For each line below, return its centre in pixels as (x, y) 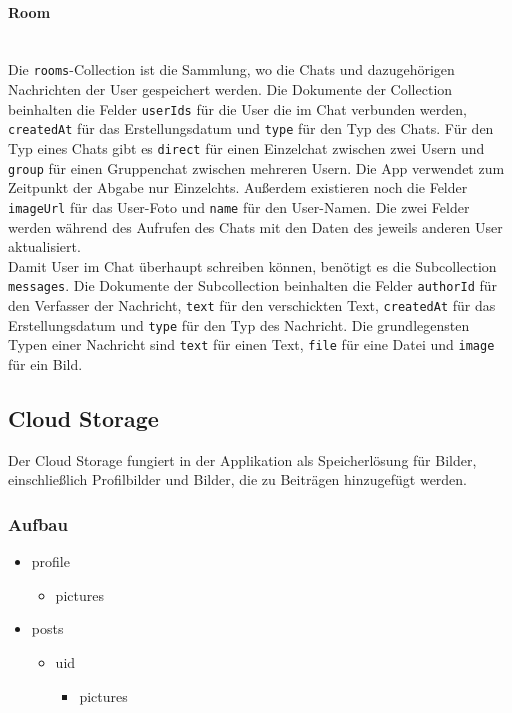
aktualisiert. (44, 246)
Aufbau (38, 523)
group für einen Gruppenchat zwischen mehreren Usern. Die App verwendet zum (256, 167)
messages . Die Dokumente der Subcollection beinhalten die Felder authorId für (253, 285)
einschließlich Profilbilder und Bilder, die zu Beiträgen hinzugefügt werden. (238, 479)
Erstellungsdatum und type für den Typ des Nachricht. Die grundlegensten (239, 324)
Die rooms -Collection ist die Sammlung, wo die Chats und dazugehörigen (231, 69)
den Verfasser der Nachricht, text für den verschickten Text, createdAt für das (252, 304)
